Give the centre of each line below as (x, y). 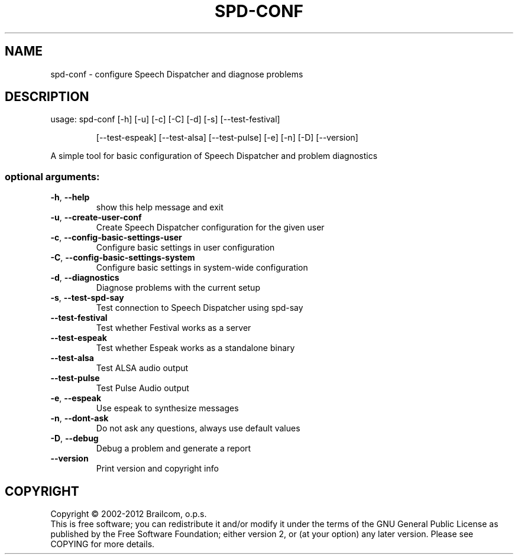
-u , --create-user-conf (96, 217)
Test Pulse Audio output (143, 388)
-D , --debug (75, 438)
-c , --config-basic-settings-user (116, 238)
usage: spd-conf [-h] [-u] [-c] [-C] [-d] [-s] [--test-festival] (165, 119)
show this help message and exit (160, 207)
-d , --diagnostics (85, 278)
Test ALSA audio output (142, 368)
